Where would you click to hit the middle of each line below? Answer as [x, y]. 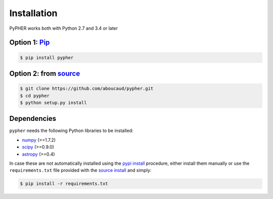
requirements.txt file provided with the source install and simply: [80, 170]
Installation [33, 13]
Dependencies [33, 119]
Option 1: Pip [30, 43]
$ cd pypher [35, 95]
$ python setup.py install [53, 103]
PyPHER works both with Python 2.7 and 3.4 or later [64, 28]
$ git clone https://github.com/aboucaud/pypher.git [87, 89]
